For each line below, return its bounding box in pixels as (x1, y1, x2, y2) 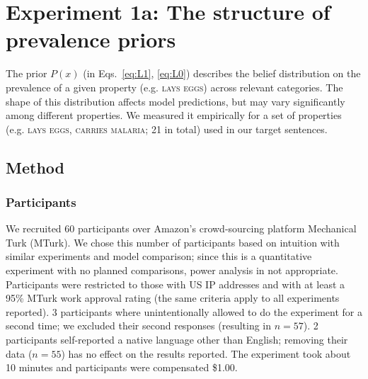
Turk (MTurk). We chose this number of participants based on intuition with (6, 234, 340, 249)
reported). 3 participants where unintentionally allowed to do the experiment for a (6, 304, 362, 319)
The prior (6, 66, 47, 81)
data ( (6, 346, 33, 361)
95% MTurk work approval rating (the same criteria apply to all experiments (6, 290, 340, 305)
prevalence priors (6, 25, 176, 54)
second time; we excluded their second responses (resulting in (6, 318, 272, 333)
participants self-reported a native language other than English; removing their (6, 332, 348, 347)
